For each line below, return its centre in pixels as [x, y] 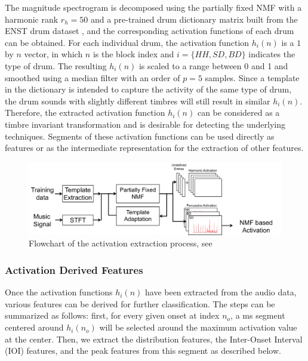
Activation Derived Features [74, 269]
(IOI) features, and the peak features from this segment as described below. [143, 351]
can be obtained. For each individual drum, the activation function [127, 42]
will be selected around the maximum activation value [198, 327]
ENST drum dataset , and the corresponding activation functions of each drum [150, 31]
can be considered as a [238, 112]
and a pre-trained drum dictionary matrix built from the [194, 19]
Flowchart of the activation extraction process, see [121, 243]
